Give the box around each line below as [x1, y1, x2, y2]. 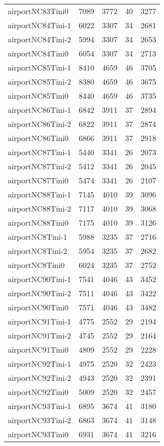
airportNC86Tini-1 [8, 104, 71, 115]
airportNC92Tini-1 [8, 358, 71, 369]
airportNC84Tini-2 [8, 34, 71, 45]
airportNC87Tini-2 [8, 161, 71, 172]
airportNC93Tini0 [8, 428, 69, 440]
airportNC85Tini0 [8, 90, 69, 101]
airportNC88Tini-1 [8, 189, 71, 200]
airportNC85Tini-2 [8, 76, 71, 87]
